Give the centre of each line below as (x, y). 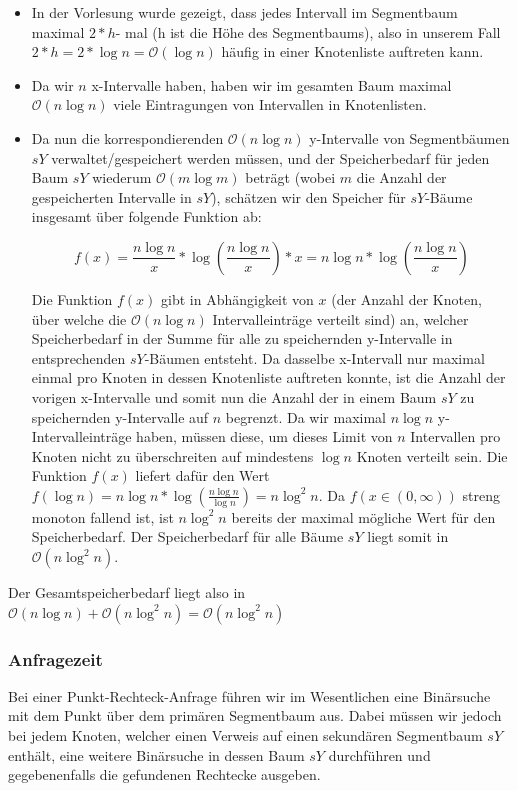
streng (481, 494)
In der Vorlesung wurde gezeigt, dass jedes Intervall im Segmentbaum (244, 12)
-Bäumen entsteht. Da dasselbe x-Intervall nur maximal (314, 357)
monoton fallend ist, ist (102, 516)
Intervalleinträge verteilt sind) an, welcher (340, 318)
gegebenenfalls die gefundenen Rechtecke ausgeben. (164, 774)
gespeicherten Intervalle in (111, 196)
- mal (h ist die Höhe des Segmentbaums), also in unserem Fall (308, 31)
